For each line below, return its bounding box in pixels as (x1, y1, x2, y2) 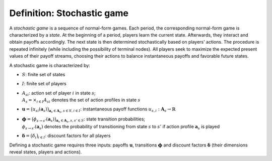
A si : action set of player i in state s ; (22, 90, 96, 97)
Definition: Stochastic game (9, 8, 128, 19)
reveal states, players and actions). (9, 149, 82, 155)
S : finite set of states (22, 71, 65, 77)
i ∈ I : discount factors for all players (38, 133, 111, 140)
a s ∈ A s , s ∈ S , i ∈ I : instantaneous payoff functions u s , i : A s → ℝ (48, 106, 176, 114)
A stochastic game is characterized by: (9, 62, 90, 68)
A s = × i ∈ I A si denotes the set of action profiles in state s (22, 97, 141, 104)
